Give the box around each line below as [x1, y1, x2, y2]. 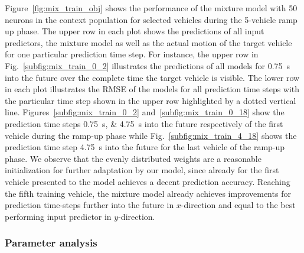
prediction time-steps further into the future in [5, 199, 174, 211]
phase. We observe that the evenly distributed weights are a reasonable [5, 152, 261, 164]
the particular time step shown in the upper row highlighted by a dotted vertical [5, 94, 296, 106]
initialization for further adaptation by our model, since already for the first [5, 164, 279, 176]
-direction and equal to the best [181, 199, 296, 211]
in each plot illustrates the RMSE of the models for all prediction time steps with [5, 83, 300, 95]
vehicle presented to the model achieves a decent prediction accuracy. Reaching [5, 175, 290, 187]
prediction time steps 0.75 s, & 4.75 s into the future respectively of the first [5, 117, 283, 129]
